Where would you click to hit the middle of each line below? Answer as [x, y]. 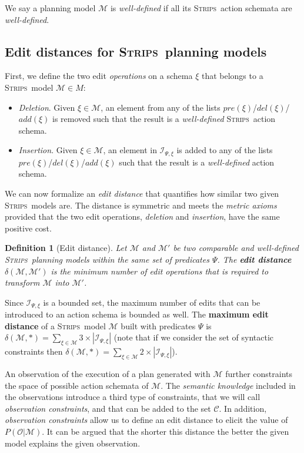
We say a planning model [50, 8]
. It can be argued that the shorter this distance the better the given [166, 431]
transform [22, 282]
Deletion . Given [47, 107]
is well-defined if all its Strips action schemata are [201, 8]
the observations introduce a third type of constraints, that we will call [133, 397]
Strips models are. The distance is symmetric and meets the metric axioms [141, 205]
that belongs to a [232, 76]
